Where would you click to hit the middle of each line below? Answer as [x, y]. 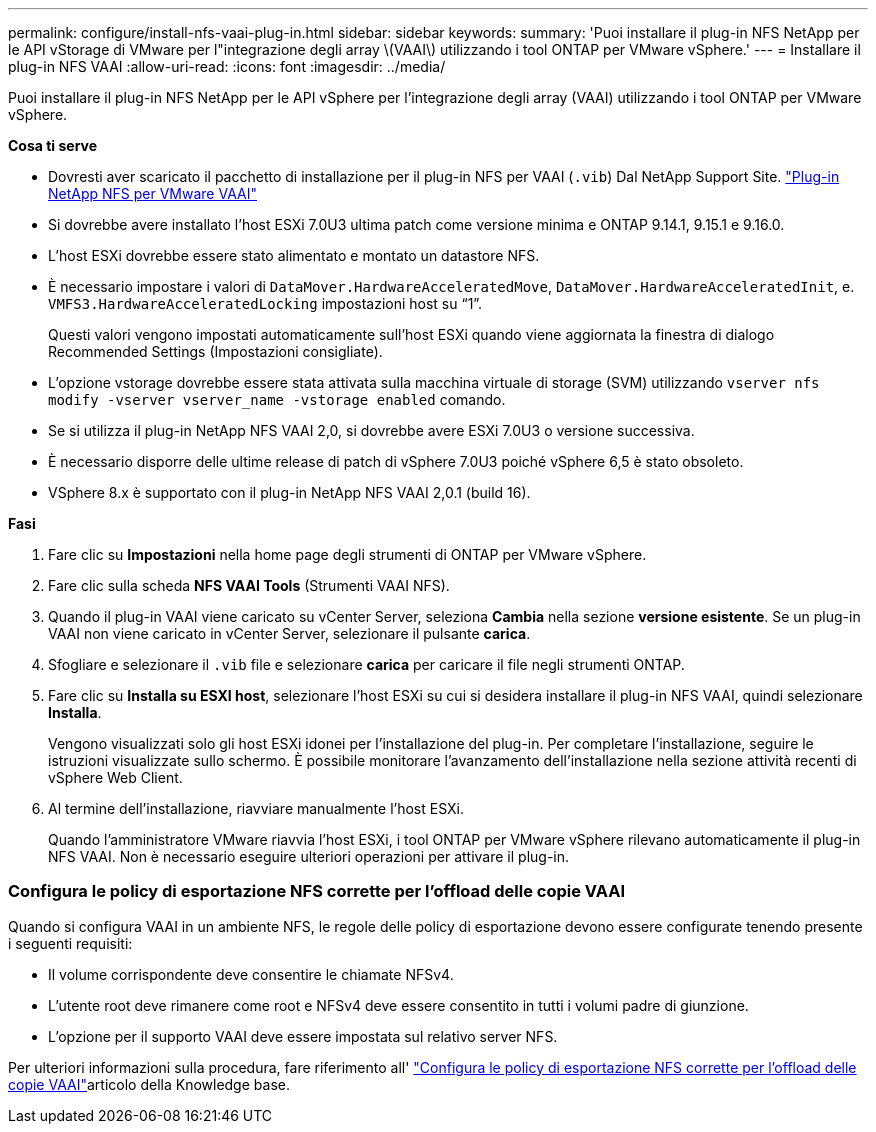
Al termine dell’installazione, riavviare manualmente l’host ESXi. [256, 808]
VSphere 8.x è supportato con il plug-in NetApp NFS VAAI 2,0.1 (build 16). [289, 492]
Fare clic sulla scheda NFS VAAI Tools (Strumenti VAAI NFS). [249, 585]
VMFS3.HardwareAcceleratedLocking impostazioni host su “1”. [265, 303]
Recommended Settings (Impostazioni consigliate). [215, 351]
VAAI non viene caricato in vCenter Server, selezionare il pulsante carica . [289, 633]
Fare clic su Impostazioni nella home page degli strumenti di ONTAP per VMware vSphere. [347, 554]
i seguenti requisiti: [70, 943]
